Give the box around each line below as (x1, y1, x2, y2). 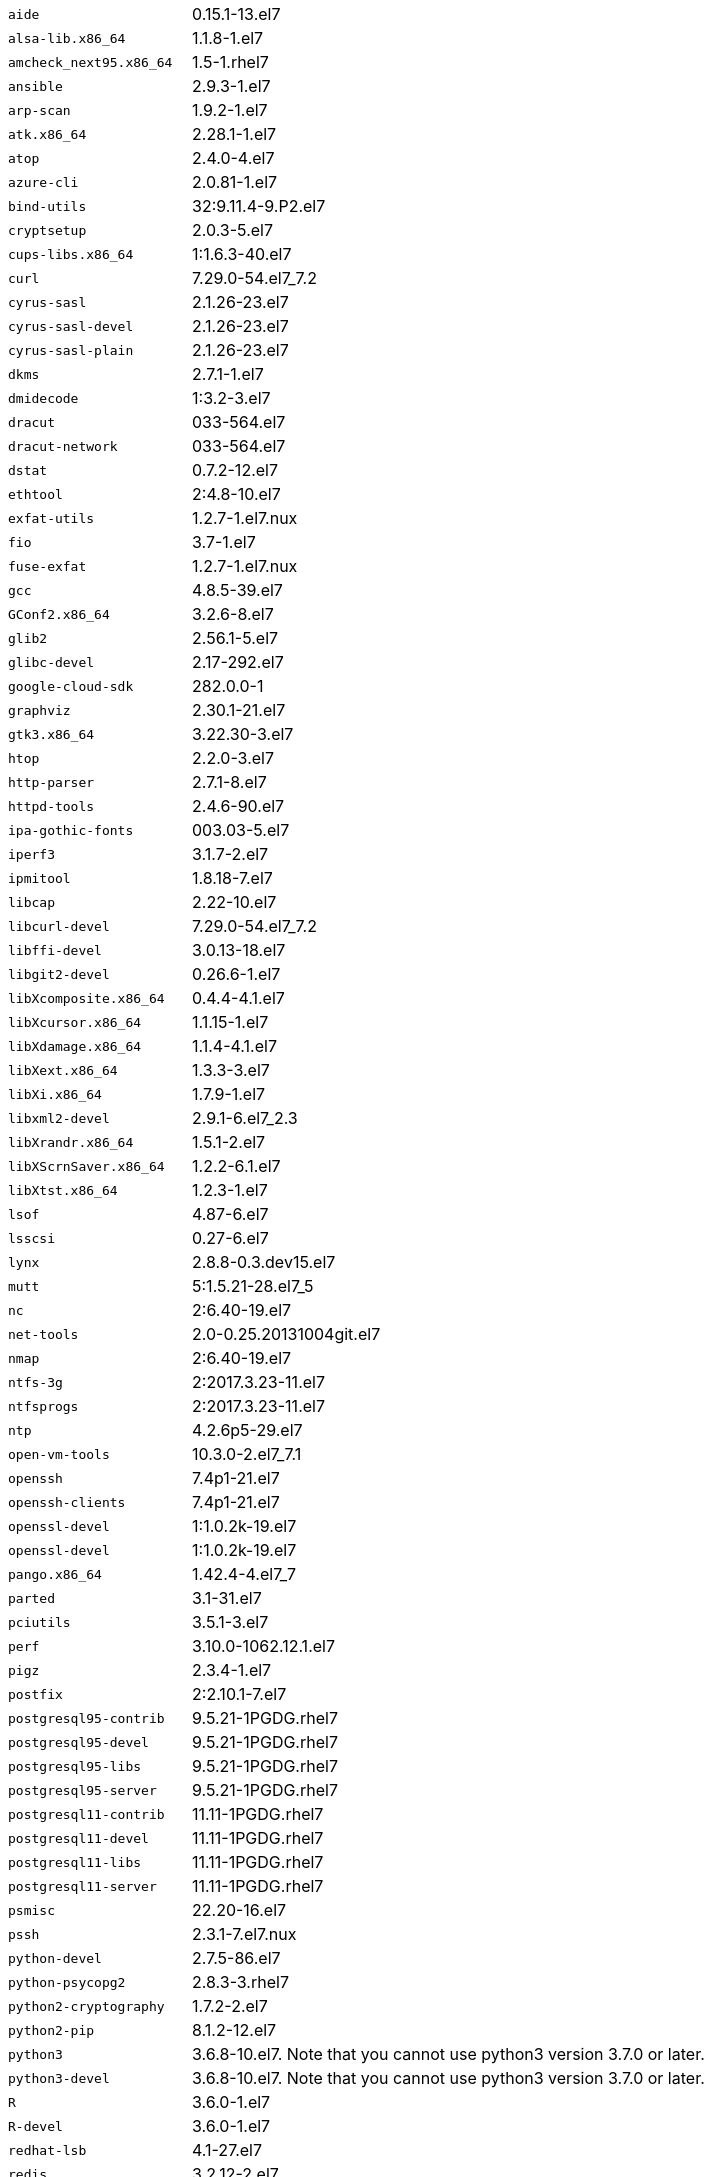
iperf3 (8, 846, 55, 862)
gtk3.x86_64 (8, 726, 95, 742)
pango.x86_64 (8, 1566, 102, 1582)
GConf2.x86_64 (8, 606, 110, 622)
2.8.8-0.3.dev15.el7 (192, 1252, 336, 1272)
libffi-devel (8, 942, 102, 958)
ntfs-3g (8, 1374, 63, 1390)
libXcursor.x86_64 (8, 1014, 142, 1030)
